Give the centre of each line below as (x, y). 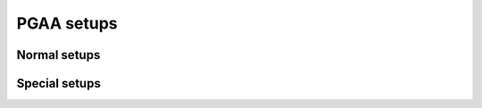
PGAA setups (67, 23)
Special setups (59, 83)
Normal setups (58, 55)
